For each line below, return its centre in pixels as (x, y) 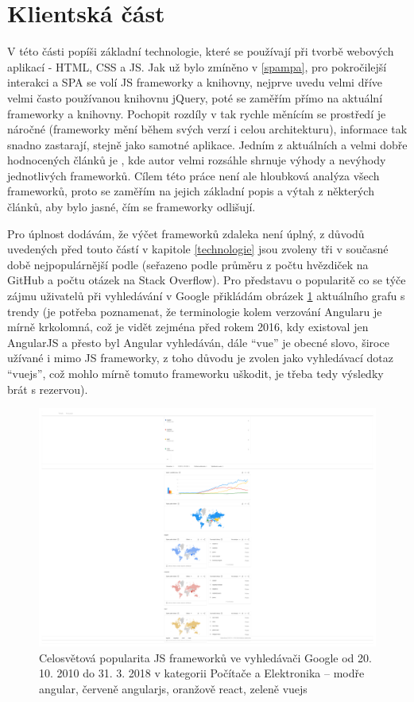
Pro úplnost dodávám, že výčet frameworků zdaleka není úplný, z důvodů (186, 233)
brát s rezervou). (48, 389)
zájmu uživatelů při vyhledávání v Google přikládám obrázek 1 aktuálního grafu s (206, 296)
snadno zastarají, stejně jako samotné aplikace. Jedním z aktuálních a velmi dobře (207, 144)
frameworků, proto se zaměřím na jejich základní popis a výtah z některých (191, 191)
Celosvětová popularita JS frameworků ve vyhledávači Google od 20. (205, 657)
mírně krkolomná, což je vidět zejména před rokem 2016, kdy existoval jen (188, 327)
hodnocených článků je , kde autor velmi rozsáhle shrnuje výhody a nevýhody (197, 160)
